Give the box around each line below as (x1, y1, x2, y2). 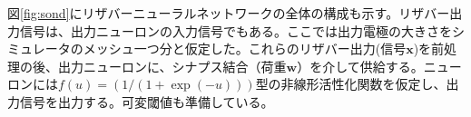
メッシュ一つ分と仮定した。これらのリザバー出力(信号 (83, 39, 407, 58)
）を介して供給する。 (297, 56, 424, 75)
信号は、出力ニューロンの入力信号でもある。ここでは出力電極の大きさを (19, 21, 452, 40)
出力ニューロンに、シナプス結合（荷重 (57, 56, 287, 75)
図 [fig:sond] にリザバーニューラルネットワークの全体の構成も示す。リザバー (7, 4, 450, 22)
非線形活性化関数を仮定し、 (280, 74, 446, 93)
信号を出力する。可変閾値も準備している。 (19, 92, 274, 111)
